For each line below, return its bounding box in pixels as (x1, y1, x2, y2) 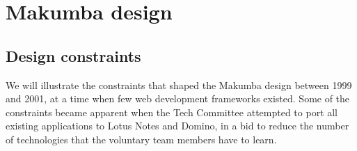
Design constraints (6, 45, 141, 66)
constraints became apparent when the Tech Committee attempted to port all (6, 104, 338, 119)
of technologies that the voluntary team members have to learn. (6, 132, 277, 146)
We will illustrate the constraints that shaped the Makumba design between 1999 (6, 77, 352, 92)
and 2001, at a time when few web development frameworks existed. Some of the (6, 91, 350, 106)
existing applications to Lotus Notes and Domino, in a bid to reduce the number (6, 118, 349, 133)
